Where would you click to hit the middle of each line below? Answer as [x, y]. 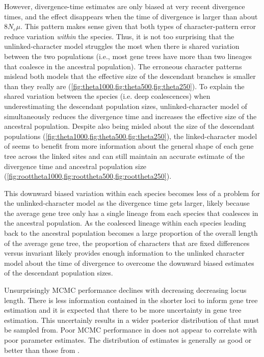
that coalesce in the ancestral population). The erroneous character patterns [123, 66]
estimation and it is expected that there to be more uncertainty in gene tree [123, 310]
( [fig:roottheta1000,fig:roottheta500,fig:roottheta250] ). [88, 176]
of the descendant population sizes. [59, 273]
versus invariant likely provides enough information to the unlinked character [124, 253]
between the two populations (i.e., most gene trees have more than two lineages [128, 56]
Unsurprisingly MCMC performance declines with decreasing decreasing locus [125, 290]
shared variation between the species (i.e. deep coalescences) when [107, 96]
